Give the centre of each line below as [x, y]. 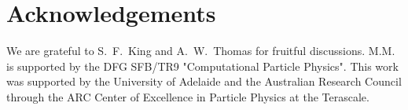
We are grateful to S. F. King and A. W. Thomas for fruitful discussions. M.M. [201, 51]
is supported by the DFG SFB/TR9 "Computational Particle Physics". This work [202, 66]
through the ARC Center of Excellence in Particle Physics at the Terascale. [188, 96]
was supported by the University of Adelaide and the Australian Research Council [204, 81]
